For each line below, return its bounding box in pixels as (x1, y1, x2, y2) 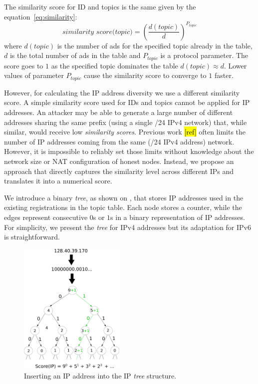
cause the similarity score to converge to (83, 70, 207, 80)
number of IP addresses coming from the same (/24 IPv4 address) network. (4, 136, 235, 146)
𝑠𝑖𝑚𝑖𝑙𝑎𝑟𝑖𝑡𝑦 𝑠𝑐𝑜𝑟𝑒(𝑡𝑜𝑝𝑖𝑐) (62, 28, 133, 35)
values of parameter (4, 70, 64, 80)
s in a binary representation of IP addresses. (110, 211, 245, 222)
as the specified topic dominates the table (51, 60, 178, 70)
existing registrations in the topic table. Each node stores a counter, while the (4, 202, 242, 212)
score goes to (4, 60, 43, 70)
